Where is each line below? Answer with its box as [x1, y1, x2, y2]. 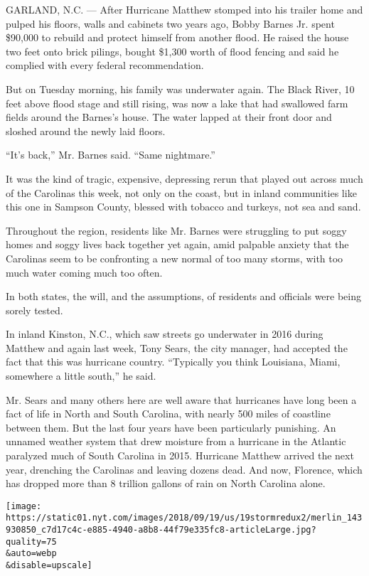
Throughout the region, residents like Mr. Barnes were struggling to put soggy [6, 223, 347, 238]
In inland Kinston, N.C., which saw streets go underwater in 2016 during [6, 326, 323, 341]
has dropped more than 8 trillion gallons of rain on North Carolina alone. [6, 476, 326, 491]
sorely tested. [6, 302, 63, 317]
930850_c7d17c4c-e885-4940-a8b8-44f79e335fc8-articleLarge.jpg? [6, 525, 316, 535]
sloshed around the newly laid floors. [6, 123, 166, 138]
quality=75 [6, 536, 57, 547]
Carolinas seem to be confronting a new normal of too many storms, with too [6, 250, 343, 265]
